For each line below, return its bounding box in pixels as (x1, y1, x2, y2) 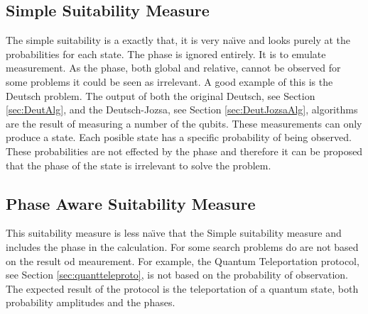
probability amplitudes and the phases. (6, 295, 175, 310)
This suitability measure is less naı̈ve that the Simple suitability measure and (6, 225, 342, 240)
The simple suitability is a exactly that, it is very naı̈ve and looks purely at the (6, 33, 351, 47)
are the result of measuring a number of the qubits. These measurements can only (6, 116, 362, 130)
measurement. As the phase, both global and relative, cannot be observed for (6, 60, 341, 75)
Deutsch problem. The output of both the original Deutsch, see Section (6, 88, 315, 103)
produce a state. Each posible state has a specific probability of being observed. (6, 130, 352, 145)
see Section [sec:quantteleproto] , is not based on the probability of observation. (6, 267, 348, 282)
